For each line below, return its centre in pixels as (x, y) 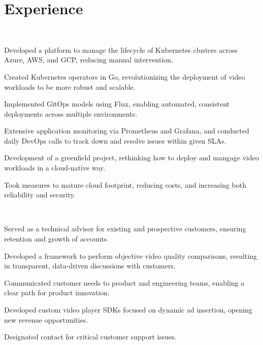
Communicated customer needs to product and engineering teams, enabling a (124, 282)
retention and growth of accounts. (57, 239)
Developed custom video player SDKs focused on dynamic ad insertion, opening (128, 309)
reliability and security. (40, 195)
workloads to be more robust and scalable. (70, 87)
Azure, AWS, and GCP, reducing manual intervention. (89, 60)
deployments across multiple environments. (71, 113)
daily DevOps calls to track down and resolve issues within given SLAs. (115, 140)
